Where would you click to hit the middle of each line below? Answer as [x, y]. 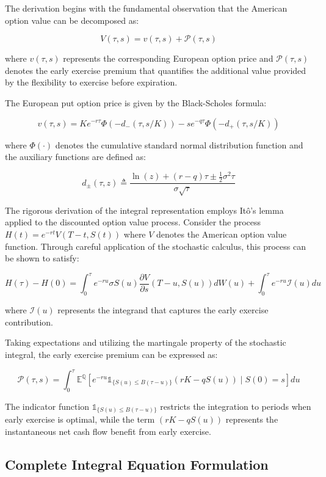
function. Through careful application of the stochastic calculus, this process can [155, 246]
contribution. [29, 322]
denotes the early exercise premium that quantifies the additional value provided [156, 70]
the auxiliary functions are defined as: [75, 157]
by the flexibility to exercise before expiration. [91, 82]
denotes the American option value [222, 234]
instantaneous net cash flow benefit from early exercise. [108, 431]
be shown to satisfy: [42, 258]
